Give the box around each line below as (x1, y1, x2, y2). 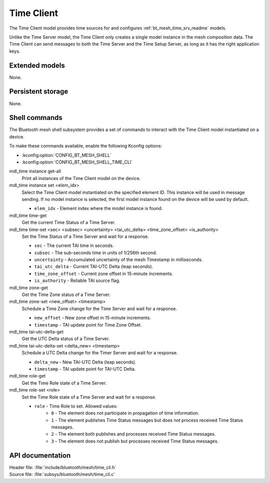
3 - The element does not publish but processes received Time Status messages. (51, 438, 219, 444)
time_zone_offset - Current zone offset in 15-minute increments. (34, 270, 173, 276)
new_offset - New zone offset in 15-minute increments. (34, 315, 151, 321)
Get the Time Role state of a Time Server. (21, 380, 107, 386)
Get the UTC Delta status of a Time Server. (21, 335, 110, 342)
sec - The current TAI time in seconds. (34, 242, 114, 248)
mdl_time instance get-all (9, 168, 61, 174)
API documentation (9, 451, 71, 459)
